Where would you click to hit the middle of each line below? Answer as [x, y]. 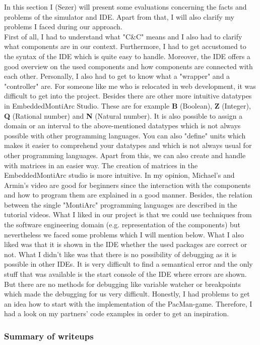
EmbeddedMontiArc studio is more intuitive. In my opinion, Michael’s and [119, 175]
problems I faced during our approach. [63, 27]
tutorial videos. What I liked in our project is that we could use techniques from [128, 214]
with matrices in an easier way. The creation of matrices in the [101, 165]
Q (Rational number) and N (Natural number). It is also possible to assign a [123, 115]
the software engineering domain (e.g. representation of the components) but [122, 225]
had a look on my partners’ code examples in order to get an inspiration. [117, 313]
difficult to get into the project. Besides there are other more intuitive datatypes [128, 96]
